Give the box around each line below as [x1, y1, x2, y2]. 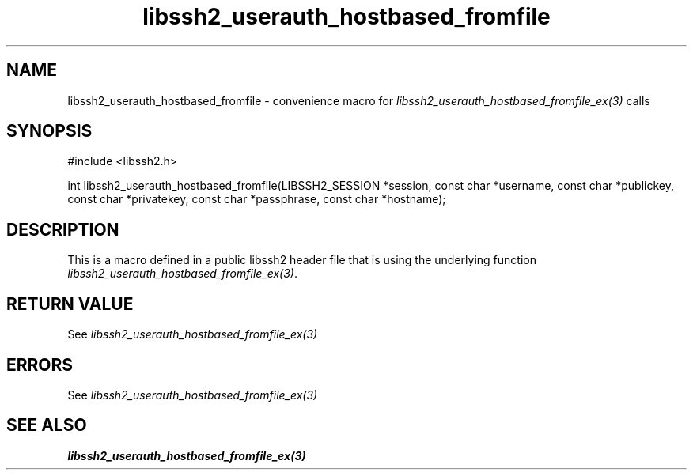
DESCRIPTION [6, 219, 119, 240]
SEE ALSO [6, 415, 87, 436]
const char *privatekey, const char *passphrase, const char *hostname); [67, 192, 446, 206]
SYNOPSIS [6, 121, 93, 142]
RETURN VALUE [6, 293, 134, 314]
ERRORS [6, 354, 74, 375]
